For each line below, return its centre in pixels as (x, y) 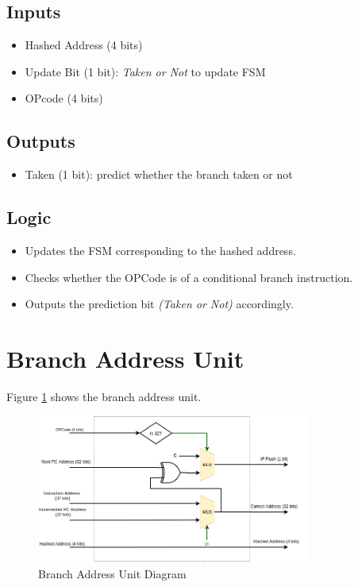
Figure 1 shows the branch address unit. (104, 396)
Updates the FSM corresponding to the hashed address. (160, 250)
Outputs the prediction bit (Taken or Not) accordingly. (159, 304)
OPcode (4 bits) (64, 98)
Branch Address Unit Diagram (112, 573)
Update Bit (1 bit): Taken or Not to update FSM (145, 71)
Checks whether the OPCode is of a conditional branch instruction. (189, 277)
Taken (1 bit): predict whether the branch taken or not (159, 174)
